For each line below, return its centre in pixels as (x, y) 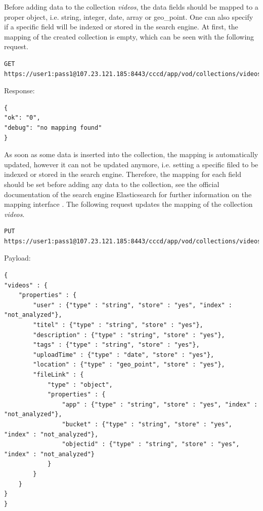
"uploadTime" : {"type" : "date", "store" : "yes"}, (124, 355)
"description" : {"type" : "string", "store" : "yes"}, (129, 335)
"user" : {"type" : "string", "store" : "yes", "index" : (133, 305)
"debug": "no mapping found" (53, 127)
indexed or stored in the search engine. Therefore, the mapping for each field (123, 174)
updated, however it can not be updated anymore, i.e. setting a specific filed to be (131, 164)
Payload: (17, 258)
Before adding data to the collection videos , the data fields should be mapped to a (131, 7)
